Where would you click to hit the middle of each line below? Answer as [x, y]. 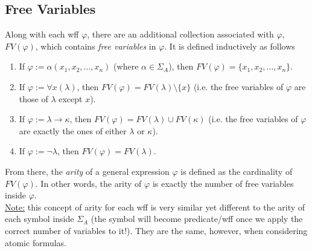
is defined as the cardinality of [237, 171]
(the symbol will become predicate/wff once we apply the [197, 219]
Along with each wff [42, 34]
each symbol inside [40, 219]
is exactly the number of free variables [223, 183]
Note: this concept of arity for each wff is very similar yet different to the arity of [155, 207]
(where [126, 66]
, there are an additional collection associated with [180, 34]
